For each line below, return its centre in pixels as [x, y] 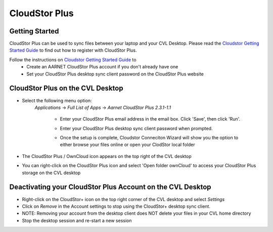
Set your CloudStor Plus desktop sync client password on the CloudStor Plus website [115, 74]
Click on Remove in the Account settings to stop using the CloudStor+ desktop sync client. [116, 206]
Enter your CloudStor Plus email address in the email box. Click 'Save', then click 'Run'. [150, 119]
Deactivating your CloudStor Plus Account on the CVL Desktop [110, 187]
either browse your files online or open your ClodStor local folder [127, 145]
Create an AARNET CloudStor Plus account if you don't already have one [102, 67]
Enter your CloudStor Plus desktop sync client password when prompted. [136, 128]
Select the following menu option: [57, 100]
